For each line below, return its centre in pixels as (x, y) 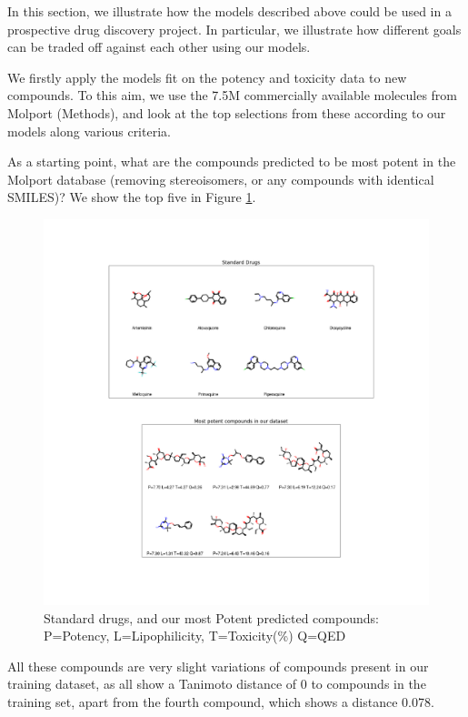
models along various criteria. (89, 131)
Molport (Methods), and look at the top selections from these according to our (227, 112)
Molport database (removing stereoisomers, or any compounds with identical (221, 179)
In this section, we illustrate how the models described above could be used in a (229, 11)
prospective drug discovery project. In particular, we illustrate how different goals (234, 29)
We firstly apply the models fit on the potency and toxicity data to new (207, 77)
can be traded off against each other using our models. (159, 47)
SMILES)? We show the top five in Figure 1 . (132, 197)
